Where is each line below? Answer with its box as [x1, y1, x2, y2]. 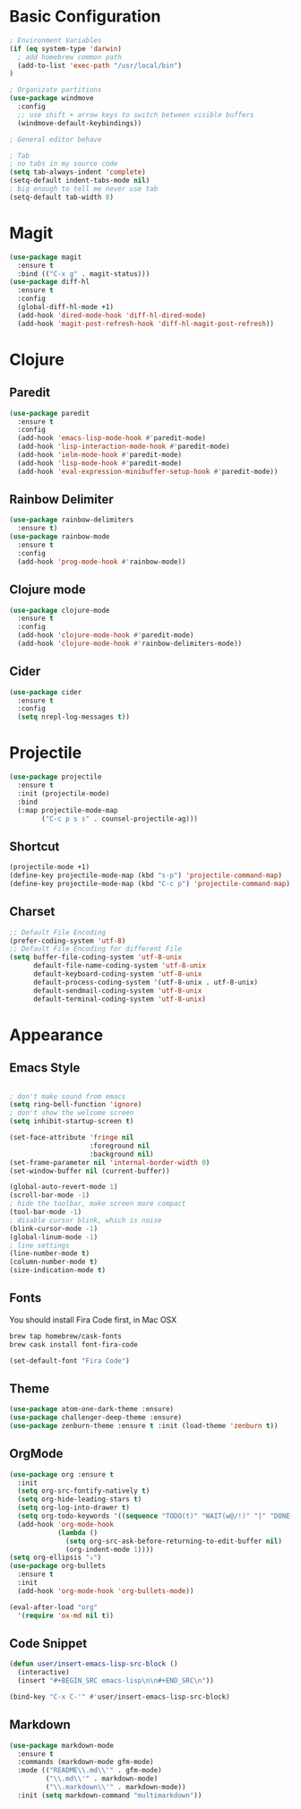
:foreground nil [89, 1141, 150, 1150]
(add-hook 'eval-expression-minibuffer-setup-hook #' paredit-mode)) [17, 467, 279, 476]
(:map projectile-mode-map [17, 805, 118, 814]
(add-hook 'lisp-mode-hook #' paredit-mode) [17, 459, 182, 468]
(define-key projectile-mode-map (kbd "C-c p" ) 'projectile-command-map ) [9, 879, 291, 888]
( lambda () [56, 1528, 99, 1538]
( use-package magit [9, 253, 82, 262]
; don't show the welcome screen [9, 1108, 134, 1117]
